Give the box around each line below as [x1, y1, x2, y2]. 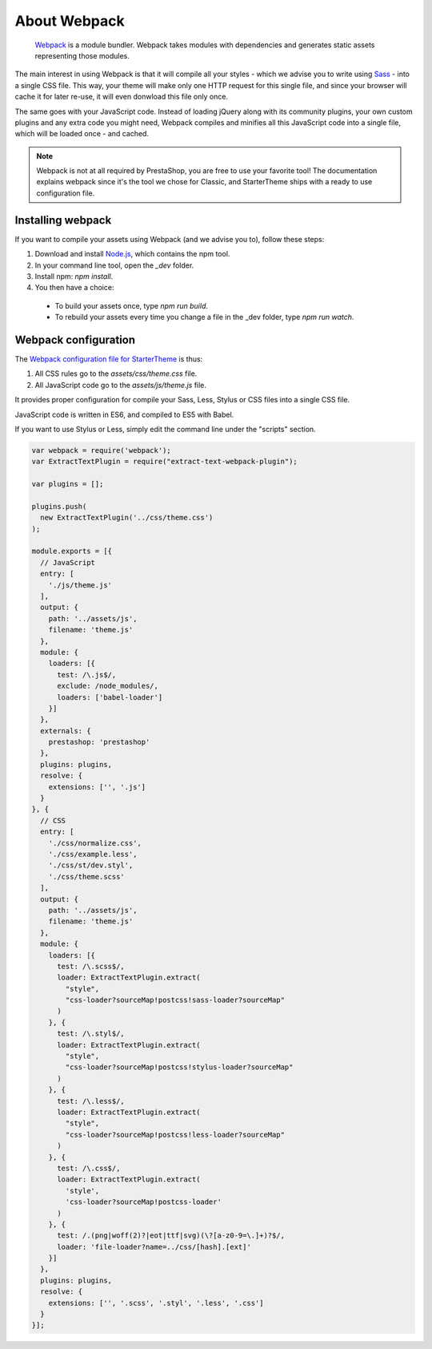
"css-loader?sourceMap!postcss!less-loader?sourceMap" [65, 1130, 286, 1139]
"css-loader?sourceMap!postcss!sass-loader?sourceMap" [65, 996, 286, 1005]
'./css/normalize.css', [48, 838, 142, 847]
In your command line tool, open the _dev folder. [34, 261, 194, 270]
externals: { [40, 726, 91, 735]
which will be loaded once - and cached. [14, 129, 150, 139]
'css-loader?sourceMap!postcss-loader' [65, 1198, 222, 1206]
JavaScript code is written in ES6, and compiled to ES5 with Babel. [14, 410, 234, 419]
